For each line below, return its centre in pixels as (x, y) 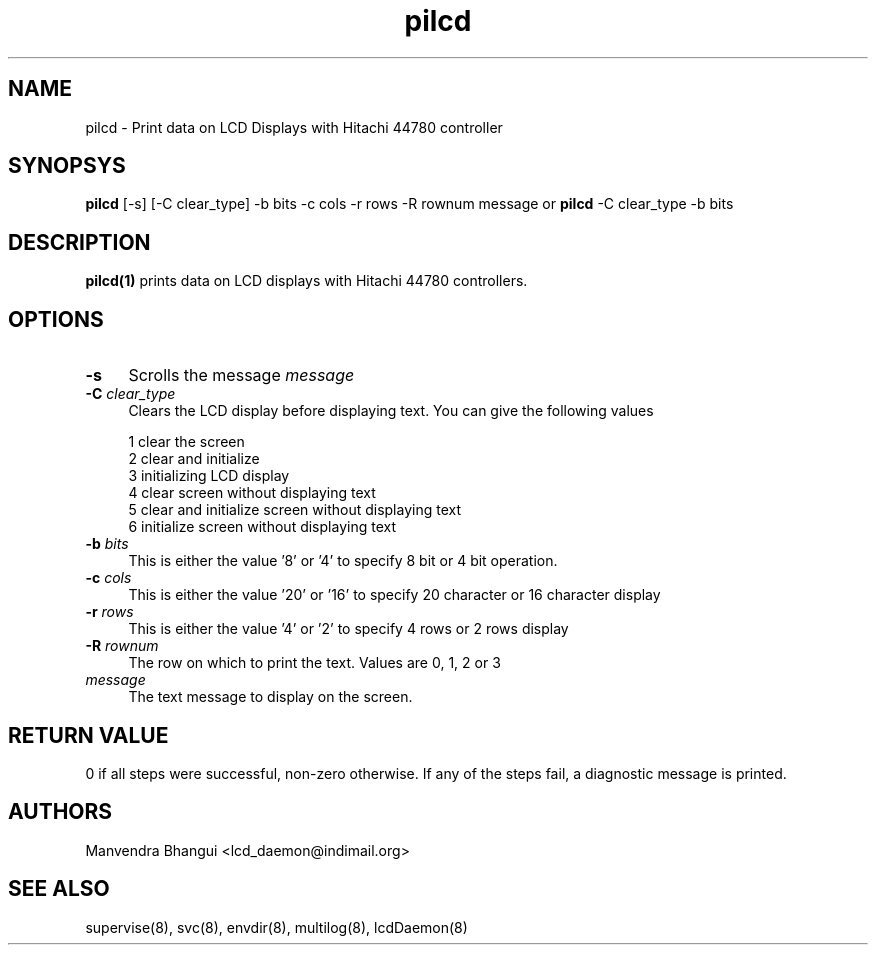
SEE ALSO (59, 889)
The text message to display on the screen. (270, 697)
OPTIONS (56, 319)
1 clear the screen (186, 442)
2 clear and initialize (194, 459)
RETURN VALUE (88, 735)
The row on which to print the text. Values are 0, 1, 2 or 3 (314, 663)
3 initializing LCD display (209, 476)
